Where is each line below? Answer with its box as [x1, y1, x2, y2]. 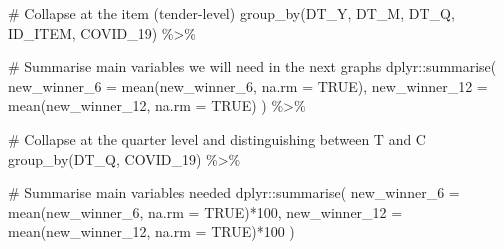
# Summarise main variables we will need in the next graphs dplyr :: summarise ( [8, 56, 497, 77]
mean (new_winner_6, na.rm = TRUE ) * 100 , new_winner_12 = [8, 201, 403, 222]
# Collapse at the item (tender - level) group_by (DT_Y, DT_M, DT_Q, [8, 3, 455, 23]
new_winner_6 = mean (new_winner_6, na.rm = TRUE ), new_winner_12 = [8, 75, 488, 96]
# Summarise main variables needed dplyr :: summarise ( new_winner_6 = [8, 182, 460, 203]
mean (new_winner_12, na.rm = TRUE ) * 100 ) [8, 221, 295, 242]
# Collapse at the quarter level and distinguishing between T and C [8, 128, 426, 149]
